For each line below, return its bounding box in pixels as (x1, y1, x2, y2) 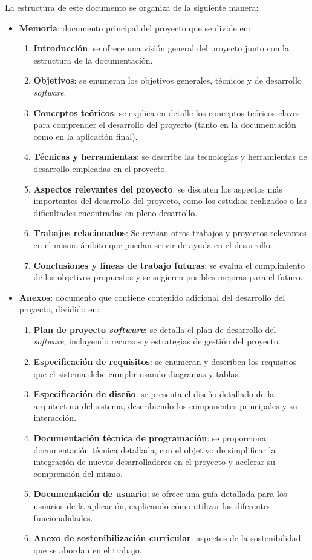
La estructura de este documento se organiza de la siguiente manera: (5, 1, 259, 13)
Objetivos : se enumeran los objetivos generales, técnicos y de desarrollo (33, 74, 302, 87)
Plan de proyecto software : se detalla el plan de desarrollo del (33, 323, 276, 335)
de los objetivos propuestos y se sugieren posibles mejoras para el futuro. (33, 271, 303, 283)
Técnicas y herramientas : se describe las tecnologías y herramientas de (33, 150, 307, 163)
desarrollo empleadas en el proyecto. (33, 162, 167, 174)
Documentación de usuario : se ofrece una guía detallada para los (33, 487, 287, 500)
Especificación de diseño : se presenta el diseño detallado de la (33, 387, 275, 400)
